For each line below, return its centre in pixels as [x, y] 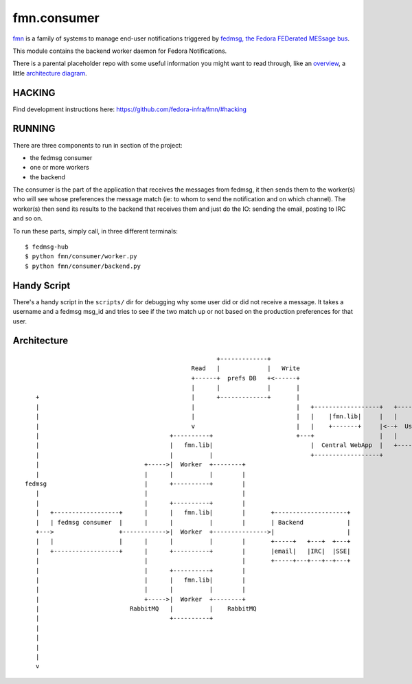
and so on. [28, 218]
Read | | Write [245, 368]
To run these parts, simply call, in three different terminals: [95, 231]
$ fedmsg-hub [47, 247]
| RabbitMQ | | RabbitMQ [146, 609]
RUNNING [34, 129]
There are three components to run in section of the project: [98, 145]
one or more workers [59, 168]
